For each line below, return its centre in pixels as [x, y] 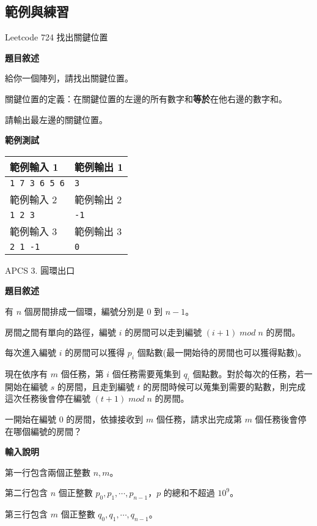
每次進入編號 [31, 352]
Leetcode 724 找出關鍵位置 [56, 37]
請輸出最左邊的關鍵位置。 [56, 119]
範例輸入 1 [34, 167]
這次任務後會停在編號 [48, 398]
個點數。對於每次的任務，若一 [253, 373]
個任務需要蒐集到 [146, 373]
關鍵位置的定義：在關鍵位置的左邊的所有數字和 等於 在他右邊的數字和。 [146, 98]
